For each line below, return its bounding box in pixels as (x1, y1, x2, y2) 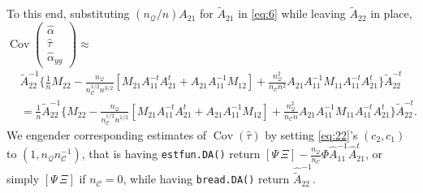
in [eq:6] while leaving (238, 5, 346, 22)
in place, (370, 5, 412, 22)
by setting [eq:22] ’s (265, 126, 358, 143)
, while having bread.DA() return (123, 170, 290, 187)
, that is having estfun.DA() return (81, 145, 261, 162)
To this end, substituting (6, 5, 130, 22)
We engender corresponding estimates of (6, 126, 207, 143)
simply (6, 170, 40, 187)
